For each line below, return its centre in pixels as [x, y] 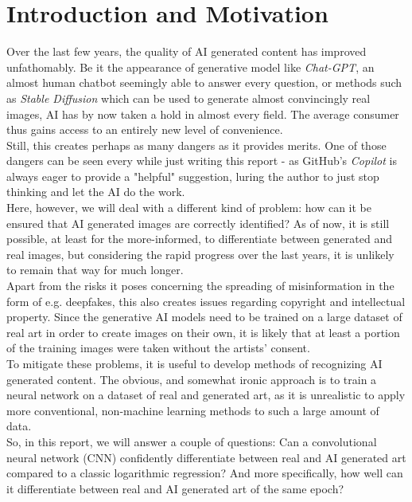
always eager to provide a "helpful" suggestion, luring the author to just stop [193, 176]
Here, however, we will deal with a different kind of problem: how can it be [189, 208]
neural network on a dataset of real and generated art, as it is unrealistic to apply [206, 395]
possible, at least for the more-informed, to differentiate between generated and [199, 239]
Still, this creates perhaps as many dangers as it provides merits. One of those [196, 145]
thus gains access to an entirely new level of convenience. [145, 129]
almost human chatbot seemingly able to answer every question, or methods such [204, 82]
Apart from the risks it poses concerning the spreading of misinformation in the [200, 286]
